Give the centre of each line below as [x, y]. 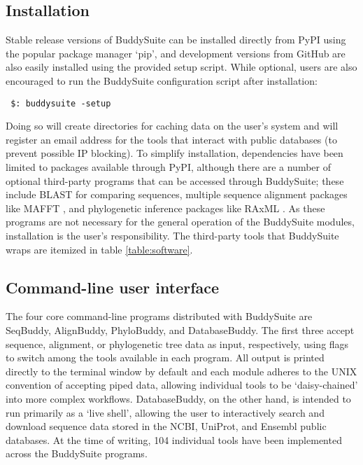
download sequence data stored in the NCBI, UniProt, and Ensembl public [166, 426]
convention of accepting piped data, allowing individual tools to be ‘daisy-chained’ [182, 385]
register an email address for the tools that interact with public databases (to [171, 139]
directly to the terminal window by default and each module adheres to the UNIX [181, 371]
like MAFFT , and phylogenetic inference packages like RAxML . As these [165, 208]
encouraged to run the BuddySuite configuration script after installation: [162, 80]
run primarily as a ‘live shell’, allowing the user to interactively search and [165, 412]
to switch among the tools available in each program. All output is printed [165, 358]
